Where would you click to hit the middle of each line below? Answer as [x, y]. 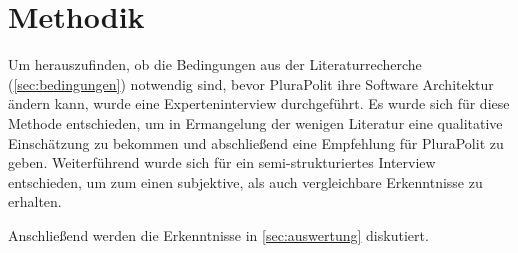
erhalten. [35, 201]
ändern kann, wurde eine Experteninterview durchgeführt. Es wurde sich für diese [259, 103]
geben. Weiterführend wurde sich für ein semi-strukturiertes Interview [222, 162]
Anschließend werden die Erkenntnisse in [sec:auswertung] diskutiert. [218, 234]
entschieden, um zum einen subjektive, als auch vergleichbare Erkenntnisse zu [245, 181]
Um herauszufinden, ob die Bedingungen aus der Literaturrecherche [215, 64]
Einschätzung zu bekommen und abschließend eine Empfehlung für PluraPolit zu [256, 142]
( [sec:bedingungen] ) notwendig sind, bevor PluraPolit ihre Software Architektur [251, 83]
